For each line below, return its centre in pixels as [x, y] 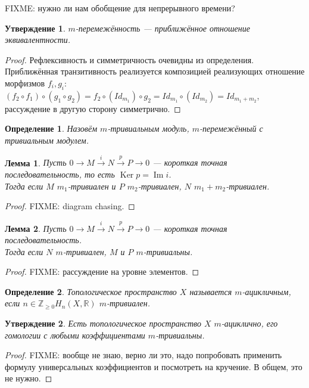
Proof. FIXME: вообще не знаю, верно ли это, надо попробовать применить [143, 355]
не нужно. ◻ [29, 378]
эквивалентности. [38, 40]
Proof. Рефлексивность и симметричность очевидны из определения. [129, 59]
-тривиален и [92, 186]
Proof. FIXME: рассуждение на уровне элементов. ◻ [102, 271]
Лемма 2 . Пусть [36, 228]
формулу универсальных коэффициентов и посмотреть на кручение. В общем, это [154, 366]
